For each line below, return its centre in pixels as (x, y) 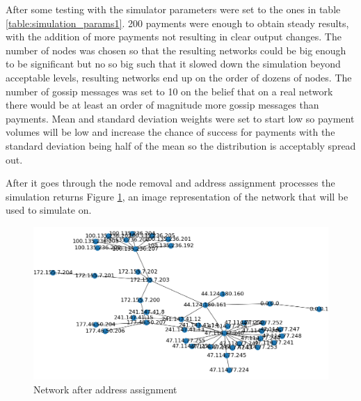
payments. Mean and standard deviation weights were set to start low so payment (180, 118)
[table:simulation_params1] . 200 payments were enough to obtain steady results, (177, 23)
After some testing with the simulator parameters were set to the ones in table (173, 9)
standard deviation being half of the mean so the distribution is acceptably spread (181, 145)
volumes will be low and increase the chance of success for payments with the (170, 132)
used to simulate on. (49, 210)
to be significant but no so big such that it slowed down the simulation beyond (173, 64)
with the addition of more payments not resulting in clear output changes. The (174, 37)
